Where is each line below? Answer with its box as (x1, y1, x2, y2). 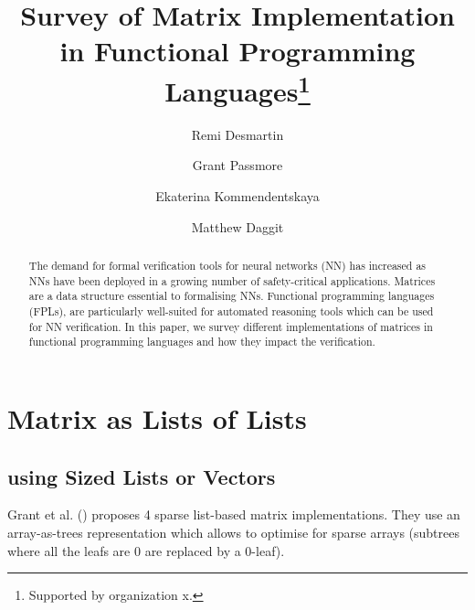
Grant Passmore (192, 155, 283, 175)
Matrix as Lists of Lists (7, 399, 307, 436)
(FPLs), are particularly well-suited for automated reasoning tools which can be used (28, 303, 434, 318)
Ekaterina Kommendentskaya (155, 187, 320, 206)
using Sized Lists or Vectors (7, 462, 276, 490)
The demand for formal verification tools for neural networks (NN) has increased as (28, 258, 427, 273)
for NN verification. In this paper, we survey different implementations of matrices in (28, 318, 433, 334)
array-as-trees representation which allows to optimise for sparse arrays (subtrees (7, 522, 459, 541)
